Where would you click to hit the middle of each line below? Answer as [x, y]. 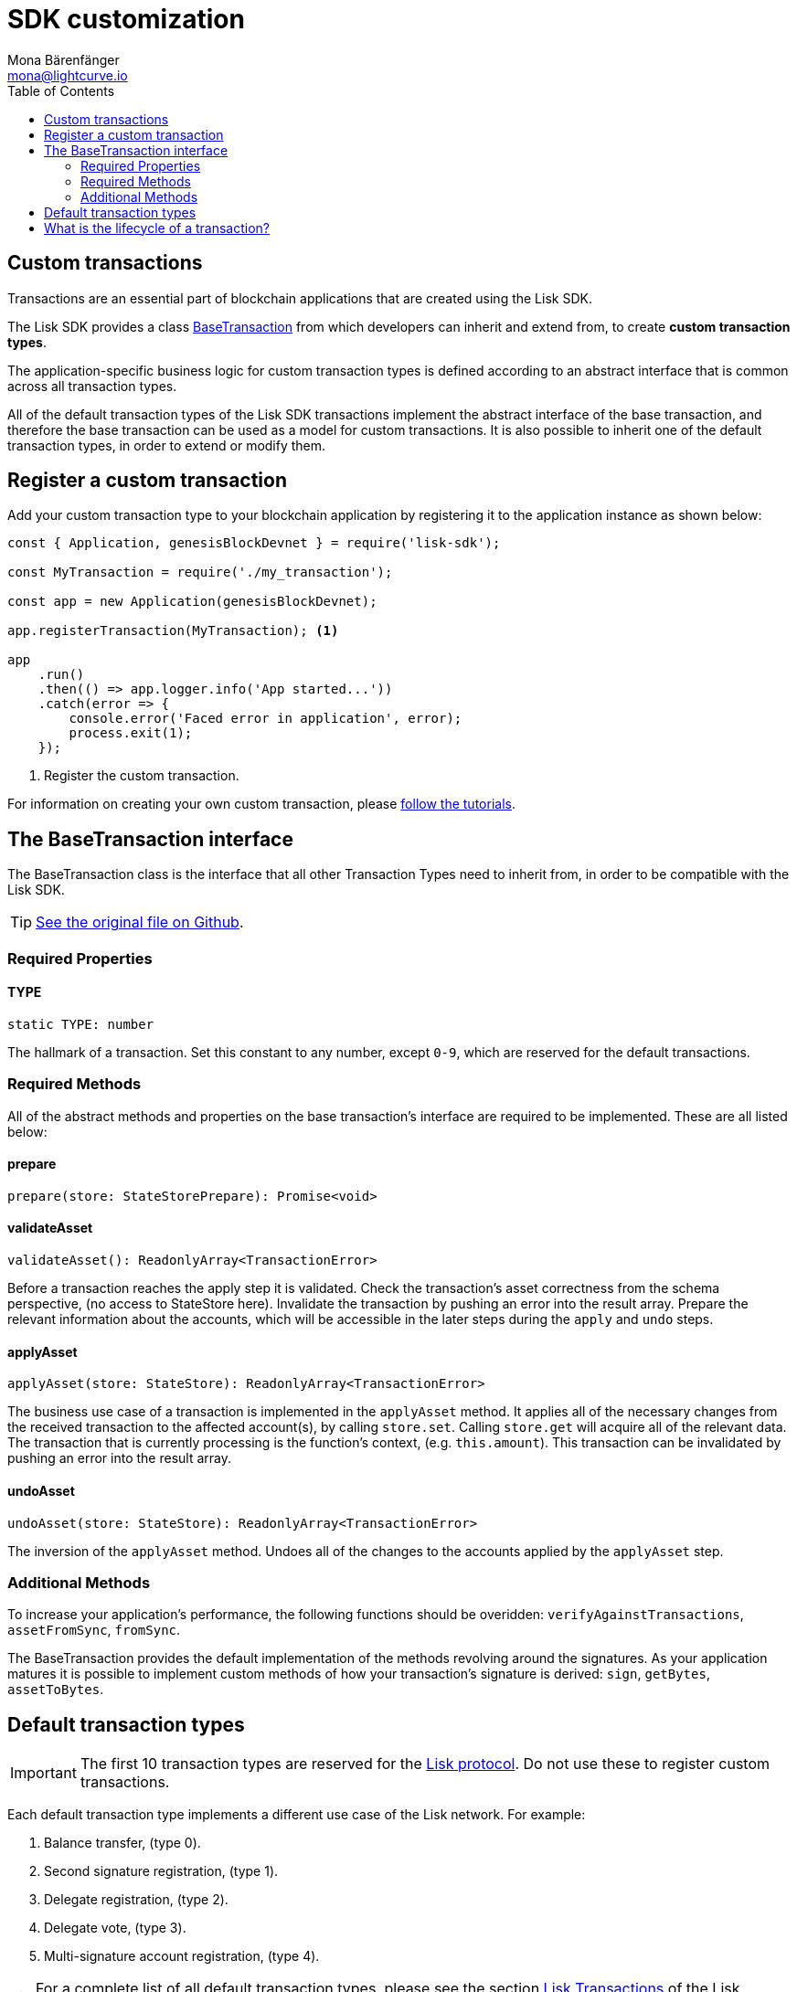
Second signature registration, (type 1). [161, 1871]
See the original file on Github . [140, 922]
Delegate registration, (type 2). [136, 1900]
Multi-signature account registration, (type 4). [182, 1956]
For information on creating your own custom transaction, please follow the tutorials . [261, 804]
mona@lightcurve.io [68, 75]
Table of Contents [61, 90]
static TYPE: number [81, 1024]
